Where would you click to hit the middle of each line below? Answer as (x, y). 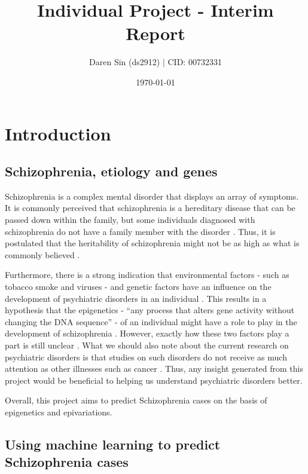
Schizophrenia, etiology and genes (111, 171)
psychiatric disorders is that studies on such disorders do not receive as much (146, 357)
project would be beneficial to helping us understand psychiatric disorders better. (154, 380)
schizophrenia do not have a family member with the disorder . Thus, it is (140, 231)
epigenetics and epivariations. (59, 412)
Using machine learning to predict (113, 444)
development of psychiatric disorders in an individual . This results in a (136, 298)
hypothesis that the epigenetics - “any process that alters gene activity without (150, 310)
